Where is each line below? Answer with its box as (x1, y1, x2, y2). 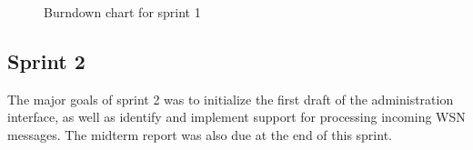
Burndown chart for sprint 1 (44, 3, 201, 21)
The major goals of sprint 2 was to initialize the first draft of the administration (7, 89, 454, 108)
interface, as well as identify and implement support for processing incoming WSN (7, 107, 466, 126)
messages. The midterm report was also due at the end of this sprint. (7, 125, 392, 144)
